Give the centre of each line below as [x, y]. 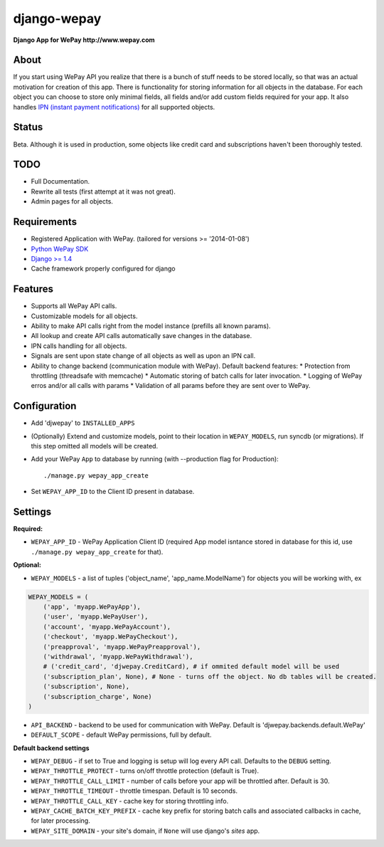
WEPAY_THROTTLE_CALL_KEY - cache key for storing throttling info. [130, 801]
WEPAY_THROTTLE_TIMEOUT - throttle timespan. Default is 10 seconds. [134, 791]
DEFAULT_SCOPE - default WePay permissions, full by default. [121, 735]
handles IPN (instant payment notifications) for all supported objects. [114, 107]
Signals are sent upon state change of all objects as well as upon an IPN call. [143, 356]
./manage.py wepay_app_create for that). [97, 552]
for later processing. [60, 821]
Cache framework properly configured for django [103, 269]
